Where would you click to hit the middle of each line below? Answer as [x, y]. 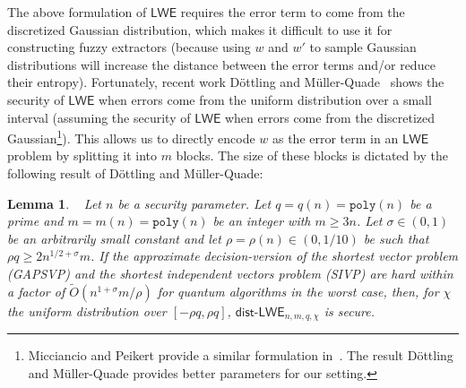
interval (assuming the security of [99, 117]
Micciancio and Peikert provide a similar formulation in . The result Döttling [241, 355]
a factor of [36, 291]
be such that [396, 238]
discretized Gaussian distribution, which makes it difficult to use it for [200, 29]
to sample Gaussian [363, 47]
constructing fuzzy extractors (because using [129, 47]
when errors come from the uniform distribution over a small [265, 99]
